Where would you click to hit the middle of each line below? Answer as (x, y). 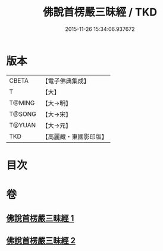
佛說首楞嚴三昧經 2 (41, 241)
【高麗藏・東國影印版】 (75, 136)
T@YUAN (23, 125)
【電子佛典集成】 (66, 81)
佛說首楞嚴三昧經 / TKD (100, 12)
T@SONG (23, 114)
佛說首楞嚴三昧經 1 (40, 219)
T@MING (22, 103)
